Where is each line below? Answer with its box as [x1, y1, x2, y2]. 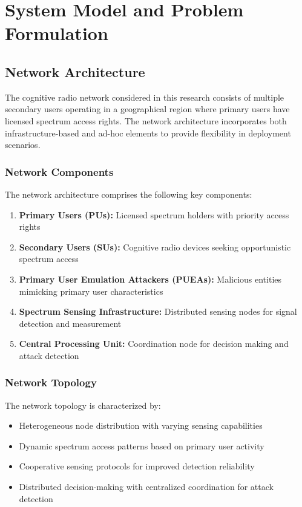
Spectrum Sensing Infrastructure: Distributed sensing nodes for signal [19, 305, 297, 318]
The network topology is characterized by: [5, 398, 161, 411]
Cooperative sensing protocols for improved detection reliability [19, 460, 255, 472]
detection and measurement [19, 317, 122, 329]
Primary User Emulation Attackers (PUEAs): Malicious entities [19, 272, 282, 285]
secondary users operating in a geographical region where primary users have [5, 102, 290, 115]
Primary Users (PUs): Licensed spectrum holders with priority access [19, 208, 289, 221]
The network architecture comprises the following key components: [5, 187, 252, 200]
